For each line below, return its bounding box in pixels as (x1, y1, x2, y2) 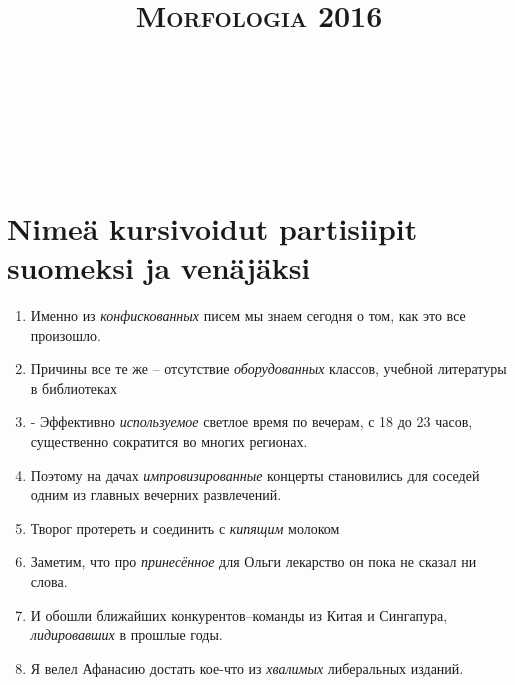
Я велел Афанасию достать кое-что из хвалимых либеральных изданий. (30, 657, 464, 678)
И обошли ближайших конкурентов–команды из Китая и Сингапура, (30, 604, 448, 625)
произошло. (30, 324, 101, 345)
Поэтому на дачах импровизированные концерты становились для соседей (30, 464, 480, 485)
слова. (30, 571, 68, 591)
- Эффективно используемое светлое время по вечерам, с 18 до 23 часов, (30, 411, 473, 432)
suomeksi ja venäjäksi (7, 247, 311, 288)
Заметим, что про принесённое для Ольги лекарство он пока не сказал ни (30, 551, 477, 572)
